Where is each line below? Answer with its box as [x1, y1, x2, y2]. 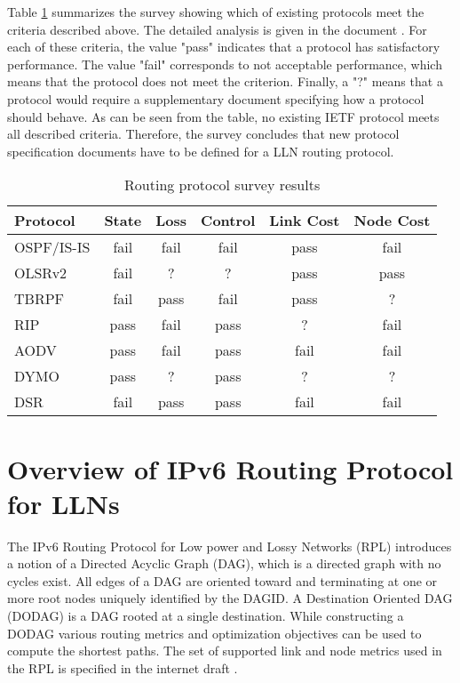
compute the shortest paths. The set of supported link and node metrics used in [7, 641, 442, 660]
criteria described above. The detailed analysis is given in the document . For [7, 20, 427, 38]
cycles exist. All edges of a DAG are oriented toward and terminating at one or [7, 571, 438, 590]
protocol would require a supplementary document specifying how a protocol [7, 89, 424, 108]
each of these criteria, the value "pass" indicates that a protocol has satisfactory [7, 37, 440, 56]
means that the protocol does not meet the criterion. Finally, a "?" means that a [7, 72, 443, 91]
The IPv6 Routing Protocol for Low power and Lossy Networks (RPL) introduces [7, 536, 452, 555]
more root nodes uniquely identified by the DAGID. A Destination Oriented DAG [7, 589, 453, 607]
